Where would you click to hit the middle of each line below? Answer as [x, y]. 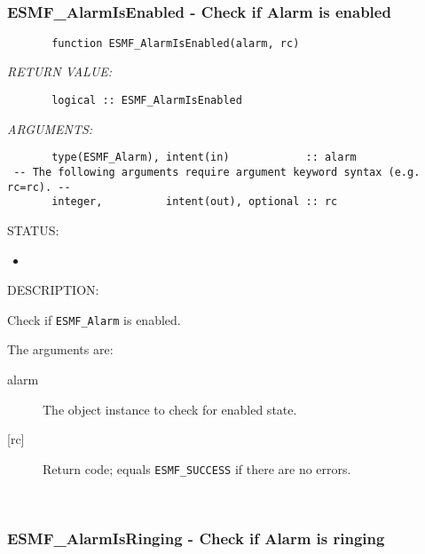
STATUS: [33, 230]
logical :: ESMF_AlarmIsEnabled [147, 101]
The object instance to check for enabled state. [170, 409]
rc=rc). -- [39, 187]
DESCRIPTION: [53, 290]
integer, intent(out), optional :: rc [195, 202]
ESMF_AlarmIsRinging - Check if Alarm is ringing [196, 538]
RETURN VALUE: [60, 71]
